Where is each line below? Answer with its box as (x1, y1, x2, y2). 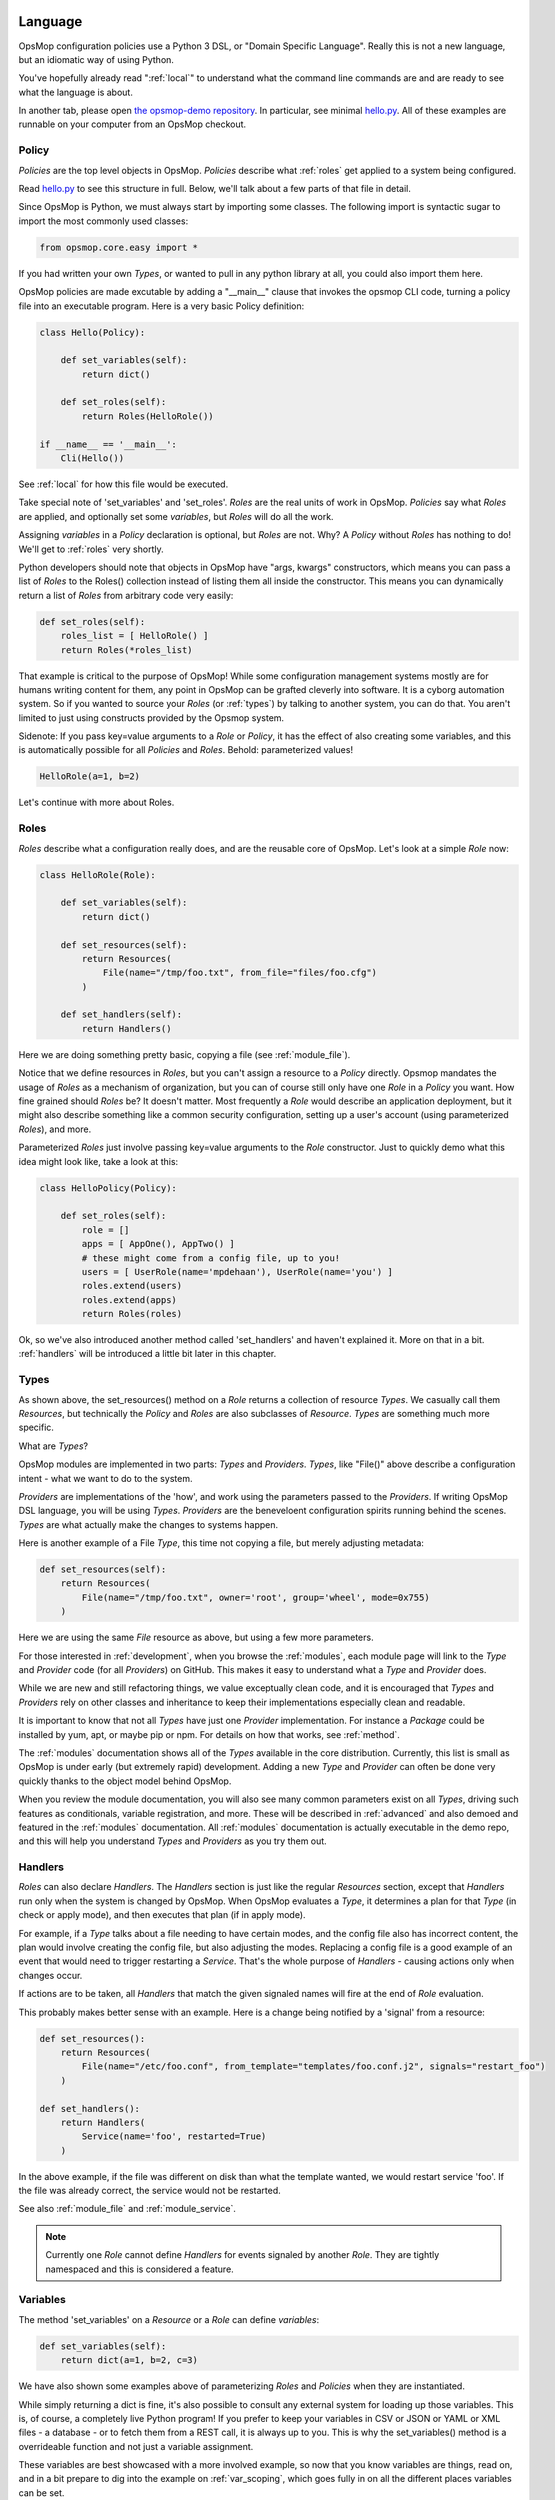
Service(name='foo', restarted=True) (81, 2131, 267, 2142)
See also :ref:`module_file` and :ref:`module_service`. (18, 2203, 237, 2215)
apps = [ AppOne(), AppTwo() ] (81, 1238, 235, 1250)
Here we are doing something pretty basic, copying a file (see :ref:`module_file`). (18, 1048, 351, 1060)
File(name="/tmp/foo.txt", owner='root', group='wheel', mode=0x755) (81, 1591, 430, 1603)
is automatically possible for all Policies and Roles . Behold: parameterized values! (18, 744, 354, 756)
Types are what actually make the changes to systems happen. (18, 1518, 279, 1530)
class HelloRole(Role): (39, 869, 157, 880)
